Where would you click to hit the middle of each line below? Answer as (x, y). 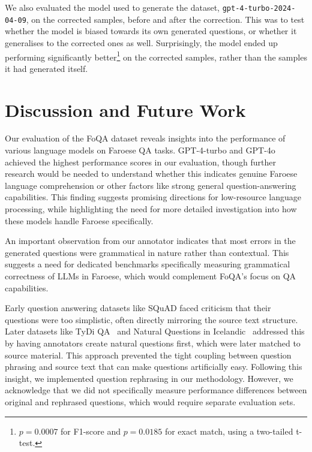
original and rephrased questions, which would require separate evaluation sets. (150, 401)
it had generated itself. (46, 68)
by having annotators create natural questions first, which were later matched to (153, 343)
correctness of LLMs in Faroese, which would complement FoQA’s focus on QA (151, 276)
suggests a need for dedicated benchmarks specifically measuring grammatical (148, 264)
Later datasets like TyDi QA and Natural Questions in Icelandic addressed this (155, 331)
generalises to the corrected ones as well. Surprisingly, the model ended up (141, 42)
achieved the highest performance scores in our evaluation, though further (140, 162)
